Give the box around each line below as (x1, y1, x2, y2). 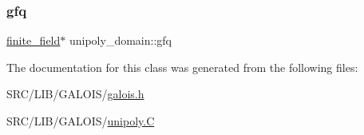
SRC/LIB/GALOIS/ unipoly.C (6, 113, 155, 129)
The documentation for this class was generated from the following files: (6, 58, 358, 75)
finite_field (6, 32, 61, 49)
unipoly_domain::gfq (69, 32, 172, 49)
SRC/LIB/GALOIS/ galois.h (6, 85, 144, 102)
